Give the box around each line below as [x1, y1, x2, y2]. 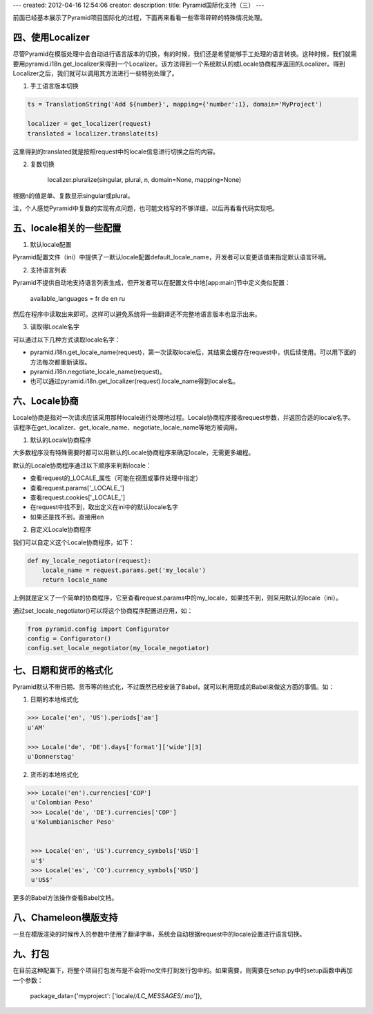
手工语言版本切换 [30, 82, 79, 90]
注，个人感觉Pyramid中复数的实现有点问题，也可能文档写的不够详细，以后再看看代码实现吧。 [12, 204, 279, 212]
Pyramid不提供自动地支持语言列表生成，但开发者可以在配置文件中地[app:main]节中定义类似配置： [12, 279, 291, 287]
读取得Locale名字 [30, 322, 79, 331]
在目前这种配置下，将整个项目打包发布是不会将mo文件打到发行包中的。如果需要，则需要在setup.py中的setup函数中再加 [12, 966, 353, 975]
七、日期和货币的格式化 [12, 664, 113, 676]
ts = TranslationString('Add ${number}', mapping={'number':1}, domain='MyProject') [27, 100, 323, 109]
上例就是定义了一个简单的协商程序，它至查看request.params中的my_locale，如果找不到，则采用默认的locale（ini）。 [12, 593, 342, 602]
